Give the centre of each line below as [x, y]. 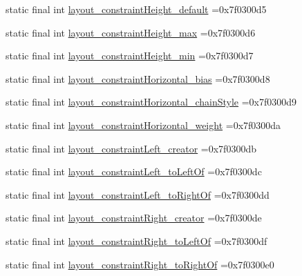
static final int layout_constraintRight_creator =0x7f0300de [134, 218]
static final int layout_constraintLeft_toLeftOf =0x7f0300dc [134, 171]
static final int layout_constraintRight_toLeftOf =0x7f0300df [136, 240]
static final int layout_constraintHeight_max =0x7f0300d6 [131, 32]
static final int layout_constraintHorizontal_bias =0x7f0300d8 [138, 78]
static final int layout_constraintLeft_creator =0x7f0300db [131, 148]
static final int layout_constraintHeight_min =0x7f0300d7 [130, 56]
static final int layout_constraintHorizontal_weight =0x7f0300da [143, 125]
